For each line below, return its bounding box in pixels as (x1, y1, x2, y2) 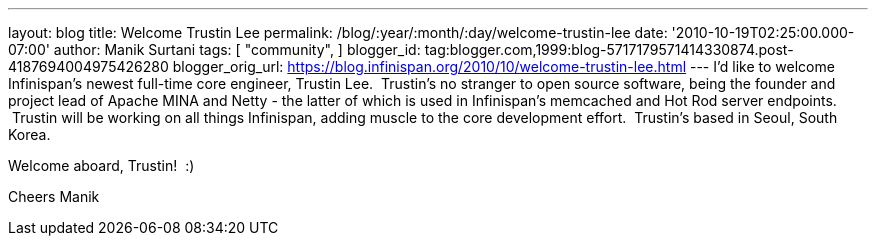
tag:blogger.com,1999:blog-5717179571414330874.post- (424, 41, 794, 58)
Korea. (8, 126, 51, 143)
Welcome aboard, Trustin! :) (8, 157, 195, 174)
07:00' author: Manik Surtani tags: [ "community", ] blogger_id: (8, 41, 421, 58)
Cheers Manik (8, 188, 100, 205)
